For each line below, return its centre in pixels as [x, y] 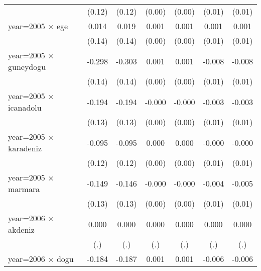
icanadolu [25, 107]
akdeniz [21, 230]
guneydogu [27, 67]
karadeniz [25, 148]
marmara [24, 189]
